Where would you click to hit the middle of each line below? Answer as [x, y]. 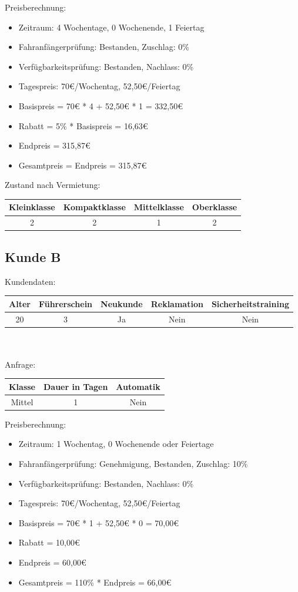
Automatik [138, 386]
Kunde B [33, 256]
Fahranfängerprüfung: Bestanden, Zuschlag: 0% [104, 47]
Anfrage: [20, 364]
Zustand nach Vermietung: [53, 185]
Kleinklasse [32, 207]
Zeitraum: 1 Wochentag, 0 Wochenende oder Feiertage [116, 444]
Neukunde [122, 303]
